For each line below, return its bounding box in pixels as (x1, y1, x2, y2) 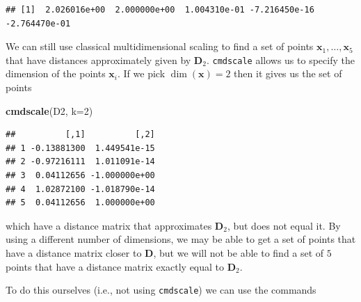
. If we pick (118, 66, 166, 81)
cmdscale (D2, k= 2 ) (6, 103, 93, 118)
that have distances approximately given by (6, 52, 191, 67)
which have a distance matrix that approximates (6, 218, 212, 232)
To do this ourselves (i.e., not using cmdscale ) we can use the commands (6, 283, 316, 297)
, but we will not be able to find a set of (153, 245, 324, 260)
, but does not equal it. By (227, 218, 341, 232)
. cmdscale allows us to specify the (206, 52, 355, 67)
